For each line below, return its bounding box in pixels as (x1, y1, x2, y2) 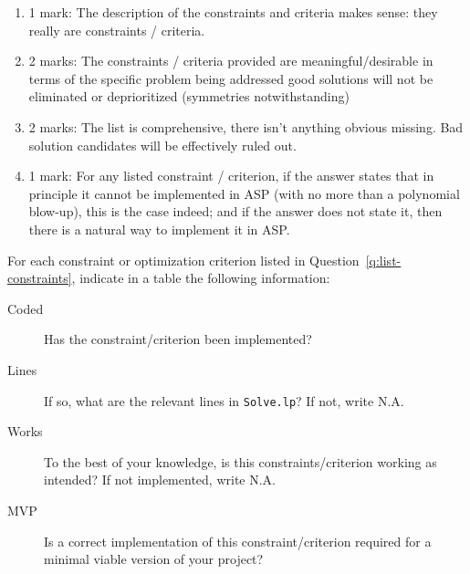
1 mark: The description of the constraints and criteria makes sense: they (28, 3, 438, 21)
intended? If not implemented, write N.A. (44, 470, 276, 489)
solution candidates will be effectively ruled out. (28, 135, 297, 154)
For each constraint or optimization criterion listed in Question (7, 250, 360, 269)
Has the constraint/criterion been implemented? (44, 329, 312, 349)
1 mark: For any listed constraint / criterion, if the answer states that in (28, 166, 434, 185)
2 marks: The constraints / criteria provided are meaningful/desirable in (28, 51, 433, 70)
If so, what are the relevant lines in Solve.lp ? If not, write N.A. (44, 391, 404, 410)
